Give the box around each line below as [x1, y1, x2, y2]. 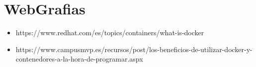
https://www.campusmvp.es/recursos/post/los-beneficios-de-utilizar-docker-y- [15, 44, 253, 54]
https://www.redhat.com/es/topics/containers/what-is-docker [15, 27, 204, 38]
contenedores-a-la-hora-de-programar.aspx [15, 54, 143, 64]
